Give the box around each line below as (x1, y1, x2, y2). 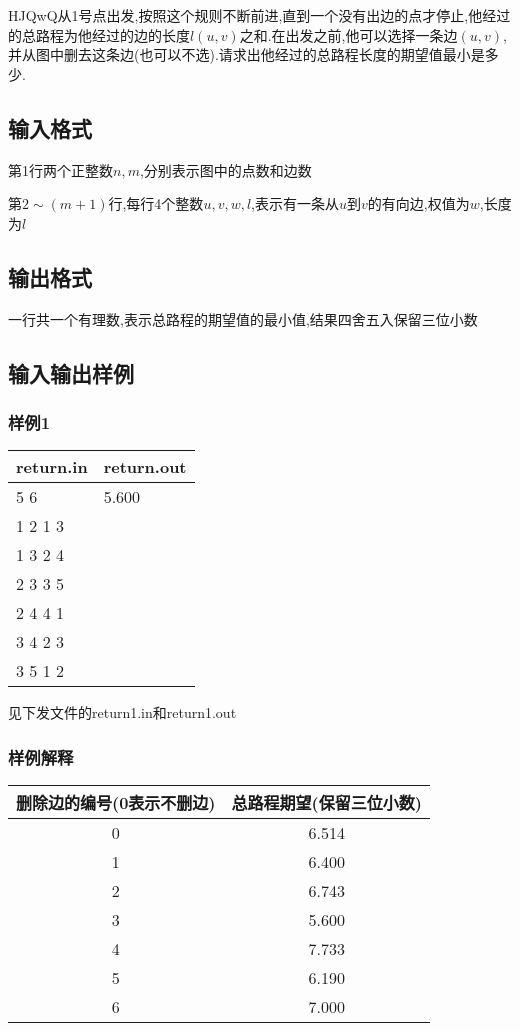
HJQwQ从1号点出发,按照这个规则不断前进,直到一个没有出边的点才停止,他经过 (8, 5, 511, 25)
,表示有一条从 (251, 193, 340, 214)
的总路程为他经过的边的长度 (8, 24, 190, 45)
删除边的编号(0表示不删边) (16, 790, 216, 814)
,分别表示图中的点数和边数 (139, 159, 312, 180)
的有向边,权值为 (367, 193, 470, 214)
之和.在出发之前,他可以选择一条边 (239, 24, 458, 45)
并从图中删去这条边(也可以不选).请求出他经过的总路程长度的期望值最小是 (8, 44, 485, 65)
